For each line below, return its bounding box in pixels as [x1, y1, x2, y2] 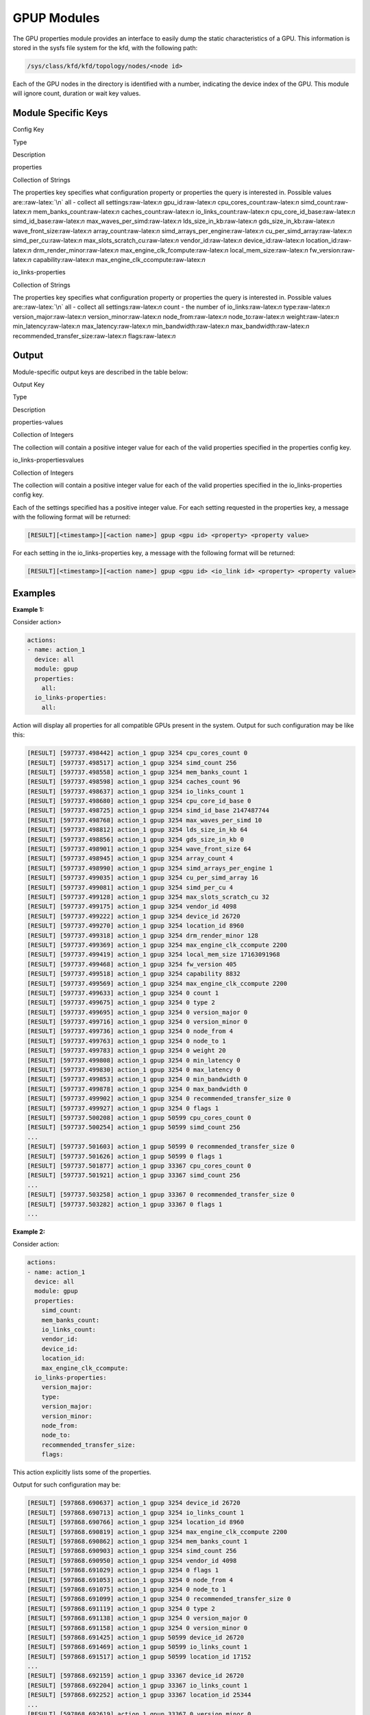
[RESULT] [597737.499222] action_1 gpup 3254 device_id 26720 [27, 912, 241, 920]
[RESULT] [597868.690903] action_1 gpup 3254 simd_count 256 [27, 1547, 237, 1555]
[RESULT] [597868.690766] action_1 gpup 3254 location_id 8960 [27, 1518, 245, 1526]
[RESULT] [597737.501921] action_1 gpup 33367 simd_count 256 [27, 1172, 241, 1179]
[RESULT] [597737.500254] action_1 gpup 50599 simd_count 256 [27, 1124, 241, 1131]
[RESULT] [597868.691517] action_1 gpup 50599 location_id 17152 [27, 1653, 251, 1660]
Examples [12, 587, 56, 599]
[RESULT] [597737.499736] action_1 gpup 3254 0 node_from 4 [27, 1028, 234, 1035]
